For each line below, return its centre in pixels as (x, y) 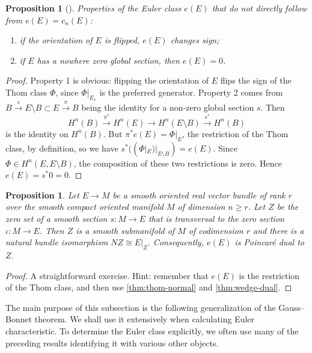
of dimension (201, 207)
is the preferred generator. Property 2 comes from (191, 92)
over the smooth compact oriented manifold (84, 207)
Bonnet (19, 319)
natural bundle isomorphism (57, 242)
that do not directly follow (259, 8)
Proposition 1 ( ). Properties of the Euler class (93, 8)
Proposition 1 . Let (42, 195)
